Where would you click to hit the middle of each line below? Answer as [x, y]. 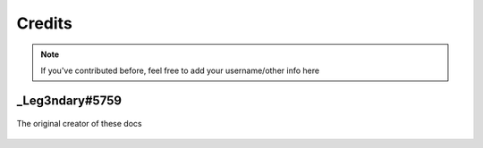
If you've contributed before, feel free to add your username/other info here [180, 70]
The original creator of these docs [79, 124]
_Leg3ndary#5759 [69, 100]
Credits [45, 23]
